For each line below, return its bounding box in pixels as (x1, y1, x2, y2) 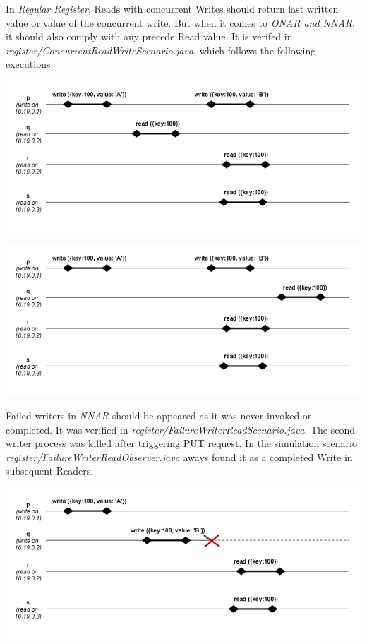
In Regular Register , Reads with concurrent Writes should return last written (6, 1, 339, 16)
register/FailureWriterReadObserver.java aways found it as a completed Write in (6, 449, 353, 464)
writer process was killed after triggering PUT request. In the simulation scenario (6, 436, 357, 451)
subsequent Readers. (6, 463, 94, 478)
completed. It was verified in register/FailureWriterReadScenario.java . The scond (6, 422, 356, 436)
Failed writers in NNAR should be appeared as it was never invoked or (6, 407, 312, 422)
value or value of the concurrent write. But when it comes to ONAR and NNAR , (6, 15, 355, 30)
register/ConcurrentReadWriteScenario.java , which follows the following (6, 42, 316, 57)
